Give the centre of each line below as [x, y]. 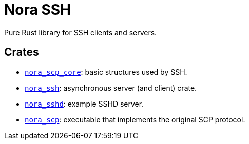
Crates [22, 52]
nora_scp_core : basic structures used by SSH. [106, 72]
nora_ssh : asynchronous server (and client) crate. [111, 88]
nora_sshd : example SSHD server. [84, 104]
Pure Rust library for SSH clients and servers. [81, 32]
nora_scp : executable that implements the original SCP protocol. [135, 119]
